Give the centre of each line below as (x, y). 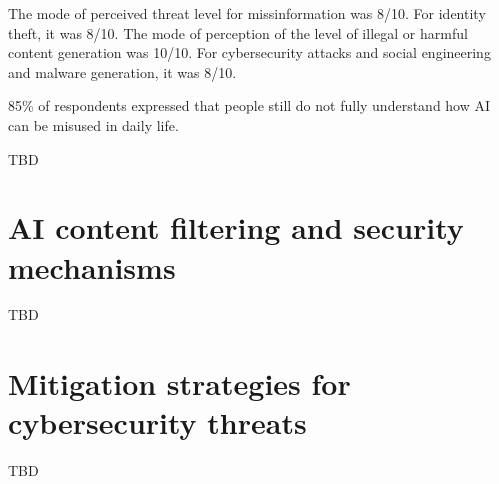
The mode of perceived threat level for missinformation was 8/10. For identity (247, 13)
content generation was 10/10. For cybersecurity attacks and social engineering (249, 52)
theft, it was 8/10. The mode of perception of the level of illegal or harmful (238, 32)
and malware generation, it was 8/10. (122, 71)
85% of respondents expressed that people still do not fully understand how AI (249, 105)
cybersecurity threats (157, 422)
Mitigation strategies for (179, 383)
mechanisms (92, 266)
